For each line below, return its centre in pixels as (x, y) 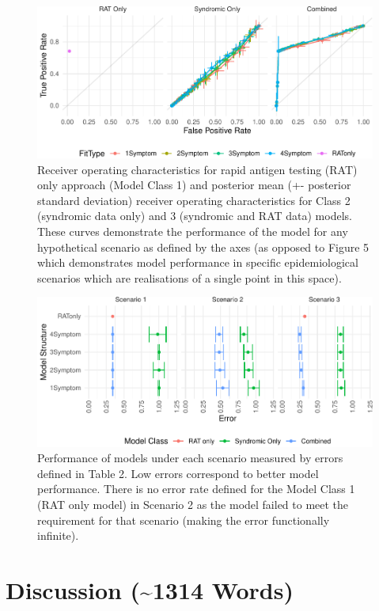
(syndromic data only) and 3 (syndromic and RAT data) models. (195, 216)
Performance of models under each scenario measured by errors (190, 458)
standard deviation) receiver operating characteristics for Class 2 (194, 200)
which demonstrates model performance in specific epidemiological (198, 262)
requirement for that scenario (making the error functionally (184, 520)
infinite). (58, 535)
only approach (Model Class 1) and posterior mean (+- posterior (194, 185)
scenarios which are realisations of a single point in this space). (189, 277)
